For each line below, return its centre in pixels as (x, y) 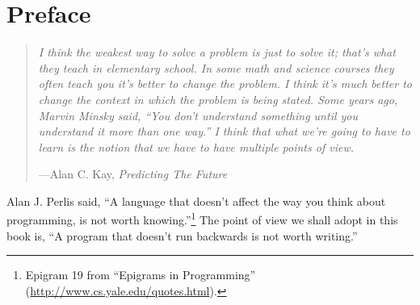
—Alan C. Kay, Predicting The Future (133, 174)
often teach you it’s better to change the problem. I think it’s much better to (225, 84)
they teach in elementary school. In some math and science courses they (216, 67)
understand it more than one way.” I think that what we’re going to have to (224, 131)
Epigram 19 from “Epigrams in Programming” (141, 275)
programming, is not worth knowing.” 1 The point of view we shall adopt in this (202, 219)
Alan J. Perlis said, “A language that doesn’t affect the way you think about (196, 201)
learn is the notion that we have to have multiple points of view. (196, 146)
